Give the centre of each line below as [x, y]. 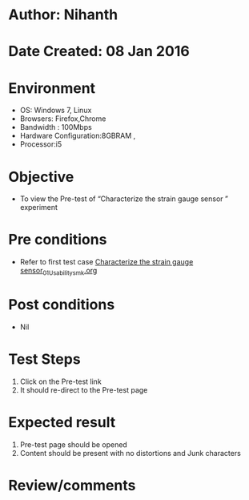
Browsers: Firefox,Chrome [63, 119]
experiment [39, 208]
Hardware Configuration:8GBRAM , [78, 136]
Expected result [62, 423]
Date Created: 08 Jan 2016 [99, 52]
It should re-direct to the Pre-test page [84, 389]
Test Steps [45, 359]
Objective [41, 177]
